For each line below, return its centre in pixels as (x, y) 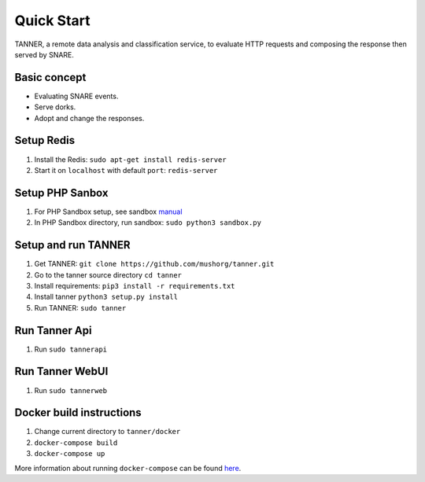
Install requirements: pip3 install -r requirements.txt (135, 285)
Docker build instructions (78, 413)
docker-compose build (76, 443)
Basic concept (50, 77)
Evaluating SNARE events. (76, 96)
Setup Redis (44, 140)
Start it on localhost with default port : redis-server (126, 170)
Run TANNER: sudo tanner (80, 307)
